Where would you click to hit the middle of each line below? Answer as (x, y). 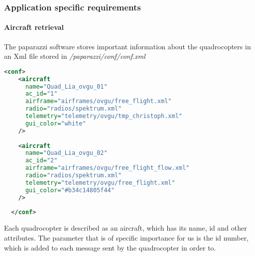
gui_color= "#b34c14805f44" (70, 190)
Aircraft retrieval (34, 27)
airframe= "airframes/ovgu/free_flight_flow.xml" (107, 168)
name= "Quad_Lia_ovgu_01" (66, 86)
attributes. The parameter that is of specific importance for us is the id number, (127, 237)
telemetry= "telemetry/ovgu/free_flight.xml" (100, 183)
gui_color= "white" (56, 123)
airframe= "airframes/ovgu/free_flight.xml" (98, 101)
